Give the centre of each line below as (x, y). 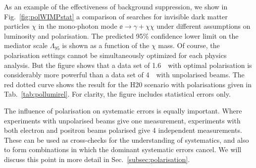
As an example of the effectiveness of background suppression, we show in (116, 6)
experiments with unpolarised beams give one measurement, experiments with (122, 120)
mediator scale (26, 45)
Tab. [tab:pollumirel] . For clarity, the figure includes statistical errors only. (117, 94)
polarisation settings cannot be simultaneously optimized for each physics (115, 55)
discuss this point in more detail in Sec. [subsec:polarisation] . (97, 159)
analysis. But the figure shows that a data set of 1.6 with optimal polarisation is (128, 65)
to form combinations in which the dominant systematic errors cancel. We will (123, 149)
